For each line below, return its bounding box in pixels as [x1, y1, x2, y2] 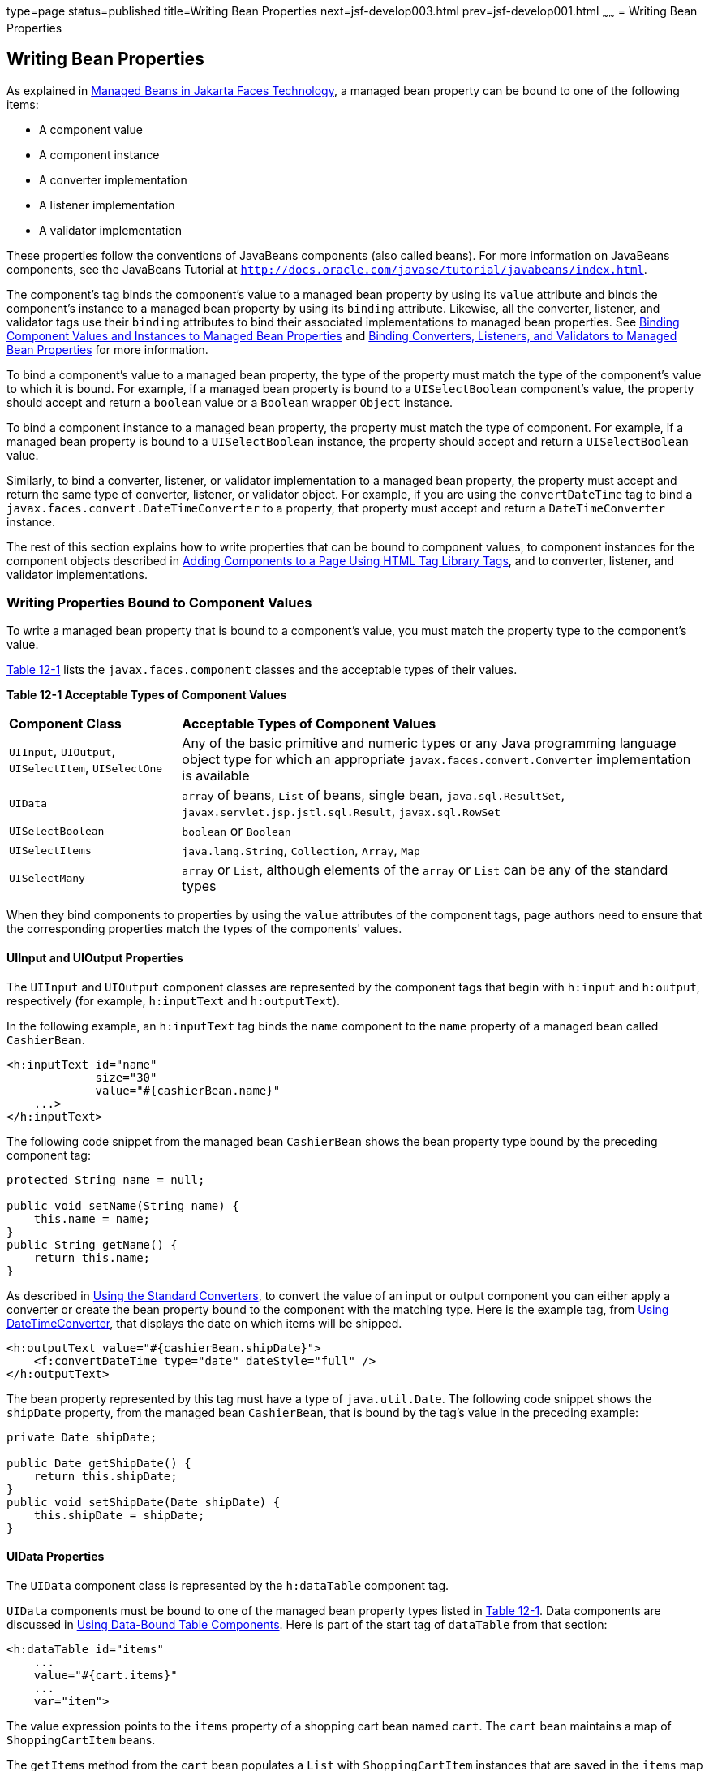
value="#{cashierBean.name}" [95, 1083, 281, 1097]
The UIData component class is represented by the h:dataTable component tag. [6, 1578, 449, 1592]
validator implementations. [6, 567, 148, 581]
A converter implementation [39, 172, 187, 187]
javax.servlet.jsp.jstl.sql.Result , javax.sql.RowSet [182, 803, 501, 820]
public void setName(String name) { [6, 1199, 239, 1212]
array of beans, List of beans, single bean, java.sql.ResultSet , [182, 787, 565, 804]
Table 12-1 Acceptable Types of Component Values [6, 688, 287, 702]
